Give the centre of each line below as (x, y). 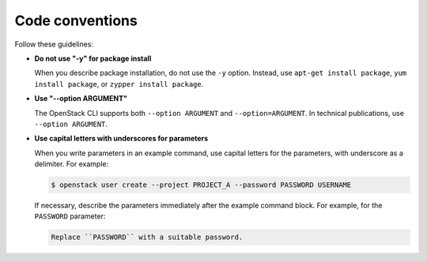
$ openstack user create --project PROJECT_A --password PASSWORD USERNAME (201, 185)
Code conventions (76, 21)
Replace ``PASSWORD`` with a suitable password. (147, 237)
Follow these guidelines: (54, 44)
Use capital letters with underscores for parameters (121, 139)
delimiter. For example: (72, 164)
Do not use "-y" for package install (93, 58)
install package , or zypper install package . (119, 84)
